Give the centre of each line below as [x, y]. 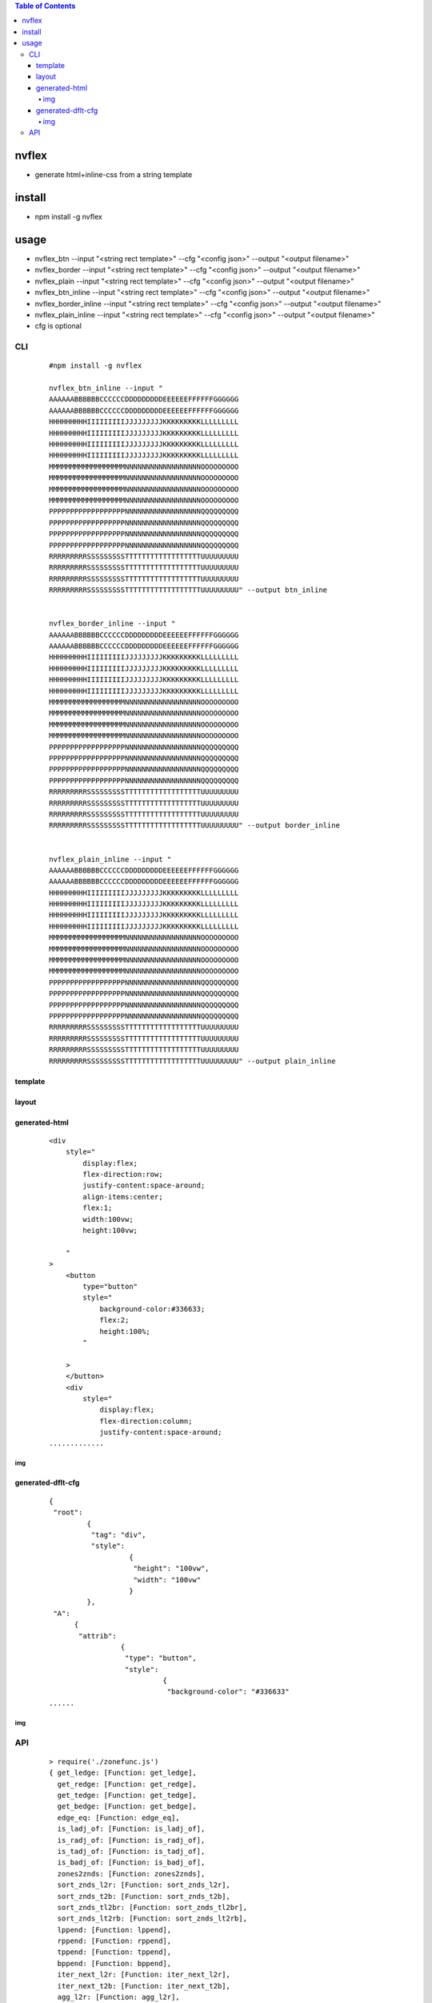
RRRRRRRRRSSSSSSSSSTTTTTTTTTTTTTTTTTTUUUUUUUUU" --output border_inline [194, 826]
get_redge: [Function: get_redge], [127, 1784]
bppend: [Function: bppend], [114, 1963]
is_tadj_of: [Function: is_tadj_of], [131, 1851]
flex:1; [98, 1208]
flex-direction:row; [123, 1175]
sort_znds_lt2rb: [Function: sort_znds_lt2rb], [152, 1918]
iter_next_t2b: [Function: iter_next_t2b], [144, 1986]
